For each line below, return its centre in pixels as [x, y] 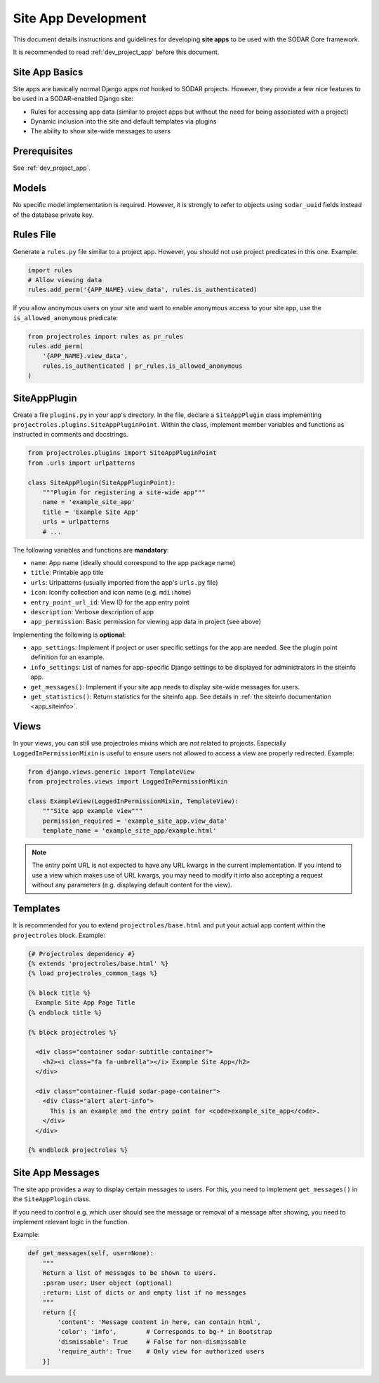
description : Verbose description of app [92, 611]
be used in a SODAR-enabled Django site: [73, 99]
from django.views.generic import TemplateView [111, 772]
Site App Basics [48, 72]
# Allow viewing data [65, 280]
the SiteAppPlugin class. [52, 1199]
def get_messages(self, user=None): [91, 1253]
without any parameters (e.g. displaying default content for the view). [132, 885]
